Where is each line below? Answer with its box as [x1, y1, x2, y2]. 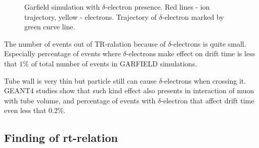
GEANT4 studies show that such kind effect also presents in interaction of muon [4, 85, 254, 96]
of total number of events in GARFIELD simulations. [31, 58, 197, 68]
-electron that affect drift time [161, 95, 254, 105]
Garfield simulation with [24, 2, 100, 12]
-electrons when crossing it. [162, 75, 246, 86]
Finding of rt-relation [4, 130, 118, 145]
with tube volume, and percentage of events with [4, 95, 156, 105]
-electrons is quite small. [171, 38, 246, 49]
